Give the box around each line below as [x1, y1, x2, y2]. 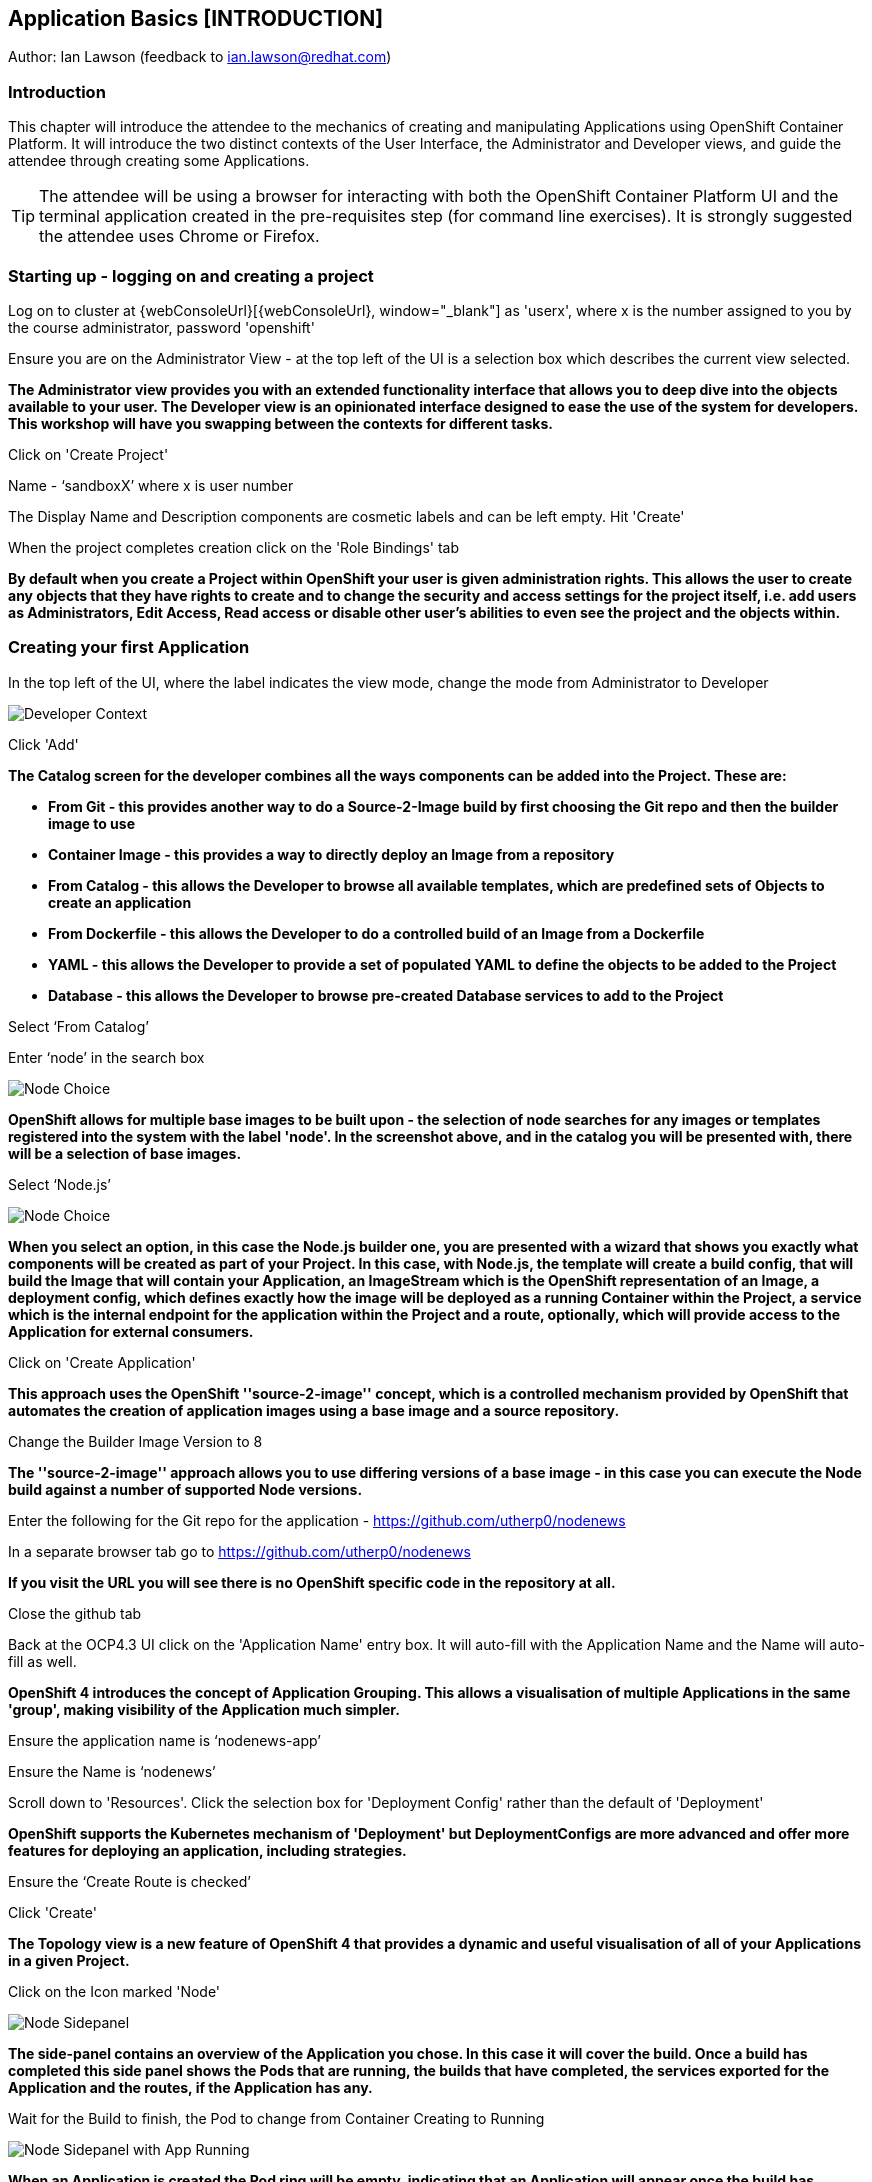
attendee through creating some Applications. [8, 152, 310, 170]
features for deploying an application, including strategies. [8, 1841, 407, 1859]
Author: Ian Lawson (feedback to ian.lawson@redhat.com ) [8, 48, 392, 66]
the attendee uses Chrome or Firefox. [39, 226, 320, 247]
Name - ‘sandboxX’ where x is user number [8, 476, 294, 494]
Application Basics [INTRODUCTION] [8, 6, 384, 31]
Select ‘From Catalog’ [8, 1017, 149, 1035]
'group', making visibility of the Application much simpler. [8, 1700, 400, 1718]
